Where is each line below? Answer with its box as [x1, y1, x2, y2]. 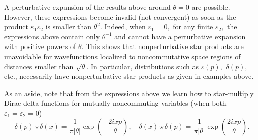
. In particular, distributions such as [86, 61, 199, 71]
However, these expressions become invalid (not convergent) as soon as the [4, 11, 236, 22]
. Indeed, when [100, 21, 146, 32]
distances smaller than [4, 61, 74, 71]
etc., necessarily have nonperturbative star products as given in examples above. [4, 71, 254, 81]
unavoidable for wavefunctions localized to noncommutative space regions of [4, 51, 241, 61]
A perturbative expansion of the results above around [4, 2, 171, 12]
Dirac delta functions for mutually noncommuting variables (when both [4, 98, 227, 108]
